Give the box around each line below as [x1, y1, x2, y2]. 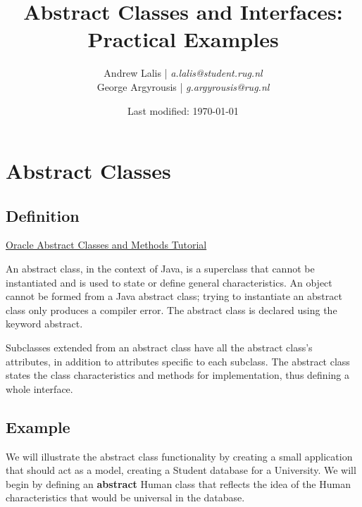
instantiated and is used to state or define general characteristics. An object [6, 275, 332, 289]
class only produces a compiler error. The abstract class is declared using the [6, 302, 337, 317]
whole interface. [6, 381, 73, 396]
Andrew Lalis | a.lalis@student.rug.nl [104, 65, 263, 80]
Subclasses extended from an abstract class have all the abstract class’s [6, 340, 313, 355]
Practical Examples [87, 25, 279, 54]
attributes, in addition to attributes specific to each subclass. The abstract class [6, 353, 350, 368]
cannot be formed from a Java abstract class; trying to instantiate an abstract [6, 289, 342, 303]
